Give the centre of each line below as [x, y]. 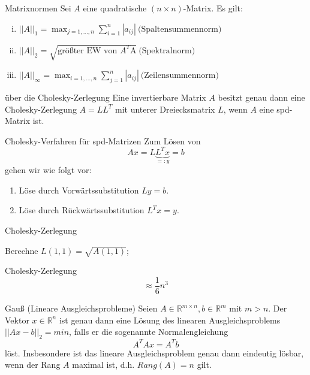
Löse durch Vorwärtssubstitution [79, 190]
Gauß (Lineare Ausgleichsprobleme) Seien [81, 308]
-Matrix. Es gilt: [213, 8]
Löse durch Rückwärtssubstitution [82, 210]
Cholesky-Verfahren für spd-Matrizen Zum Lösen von [103, 140]
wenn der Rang [33, 365]
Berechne [22, 250]
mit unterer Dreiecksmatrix [165, 109]
